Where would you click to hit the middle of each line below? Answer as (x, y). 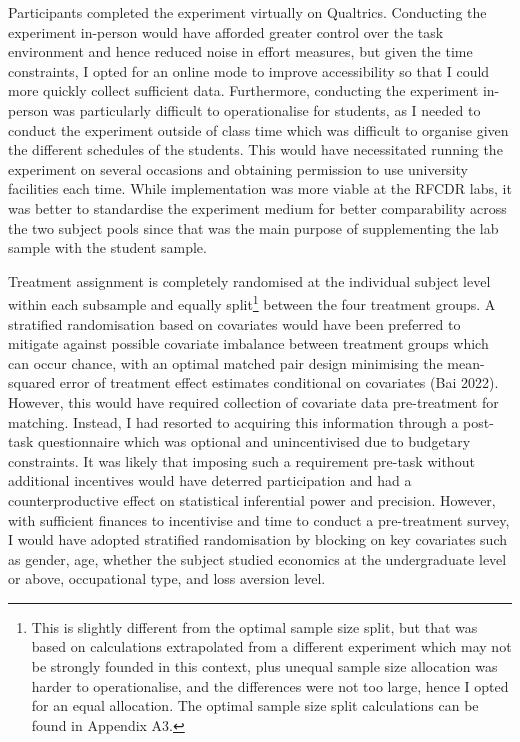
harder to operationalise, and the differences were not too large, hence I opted (270, 685)
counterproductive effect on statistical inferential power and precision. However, (252, 499)
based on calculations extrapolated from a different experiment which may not (271, 646)
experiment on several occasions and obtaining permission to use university (238, 168)
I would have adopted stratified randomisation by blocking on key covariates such (257, 539)
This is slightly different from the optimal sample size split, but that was (254, 626)
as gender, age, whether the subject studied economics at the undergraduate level (257, 558)
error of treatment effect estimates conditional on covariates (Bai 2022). (279, 382)
